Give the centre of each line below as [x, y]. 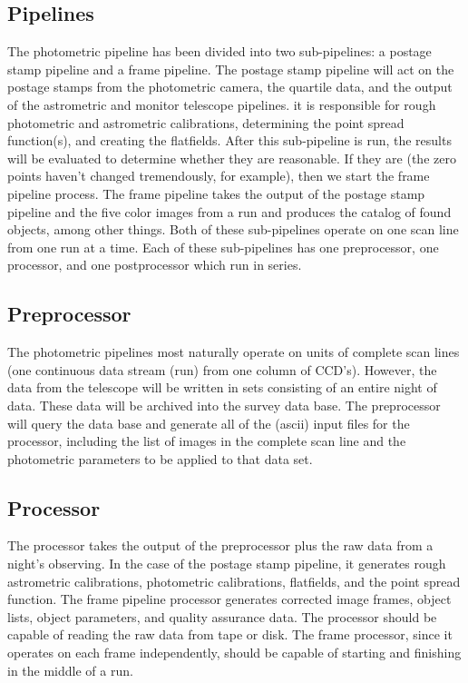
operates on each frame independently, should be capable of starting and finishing [234, 653]
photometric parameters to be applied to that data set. [160, 458]
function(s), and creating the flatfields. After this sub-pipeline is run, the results [229, 140]
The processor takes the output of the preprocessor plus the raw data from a [220, 545]
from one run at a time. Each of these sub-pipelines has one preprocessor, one [223, 247]
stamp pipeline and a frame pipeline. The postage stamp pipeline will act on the [231, 69]
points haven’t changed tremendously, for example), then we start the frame [219, 176]
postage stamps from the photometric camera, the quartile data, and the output [230, 87]
